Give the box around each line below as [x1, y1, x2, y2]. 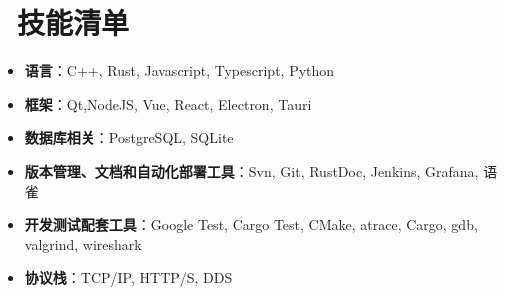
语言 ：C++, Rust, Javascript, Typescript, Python [24, 60, 335, 81]
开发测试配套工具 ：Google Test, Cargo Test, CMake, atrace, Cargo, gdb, [24, 214, 478, 235]
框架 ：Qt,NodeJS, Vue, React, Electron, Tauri [24, 93, 312, 114]
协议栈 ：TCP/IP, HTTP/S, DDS [24, 267, 233, 288]
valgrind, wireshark [24, 233, 142, 254]
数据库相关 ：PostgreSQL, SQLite [24, 127, 234, 148]
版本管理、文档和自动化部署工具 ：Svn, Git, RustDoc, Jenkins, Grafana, [24, 160, 479, 181]
